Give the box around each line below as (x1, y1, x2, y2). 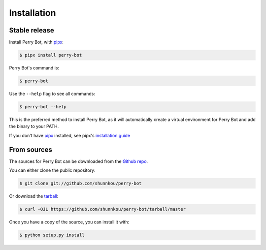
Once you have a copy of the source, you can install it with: (9, 219, 130, 225)
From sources (9, 145, 53, 154)
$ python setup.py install (19, 232, 85, 238)
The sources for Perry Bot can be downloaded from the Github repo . (9, 158, 148, 164)
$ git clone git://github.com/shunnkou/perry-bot (19, 181, 142, 187)
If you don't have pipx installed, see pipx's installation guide (9, 132, 131, 138)
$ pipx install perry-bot (19, 52, 82, 58)
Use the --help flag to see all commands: (9, 91, 96, 96)
